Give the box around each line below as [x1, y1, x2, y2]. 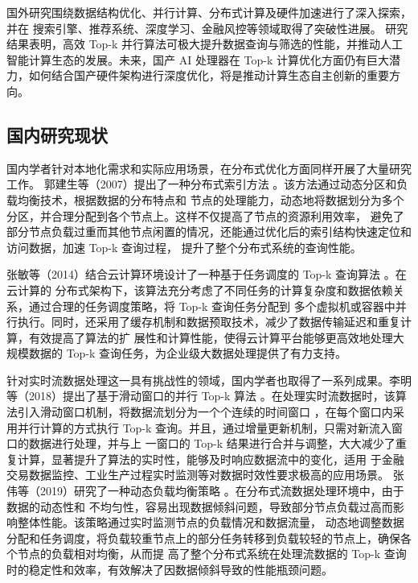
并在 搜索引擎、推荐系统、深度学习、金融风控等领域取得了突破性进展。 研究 [6, 19, 408, 36]
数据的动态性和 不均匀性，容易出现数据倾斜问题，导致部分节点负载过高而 [6, 498, 393, 515]
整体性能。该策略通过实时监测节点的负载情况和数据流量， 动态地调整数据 [17, 514, 404, 531]
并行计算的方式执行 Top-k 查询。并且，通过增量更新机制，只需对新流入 [17, 419, 392, 436]
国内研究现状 [6, 122, 108, 147]
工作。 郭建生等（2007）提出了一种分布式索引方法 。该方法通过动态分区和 [6, 176, 397, 192]
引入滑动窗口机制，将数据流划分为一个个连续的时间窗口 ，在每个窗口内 [17, 403, 393, 420]
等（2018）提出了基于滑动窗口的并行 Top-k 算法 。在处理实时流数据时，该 [6, 387, 395, 404]
